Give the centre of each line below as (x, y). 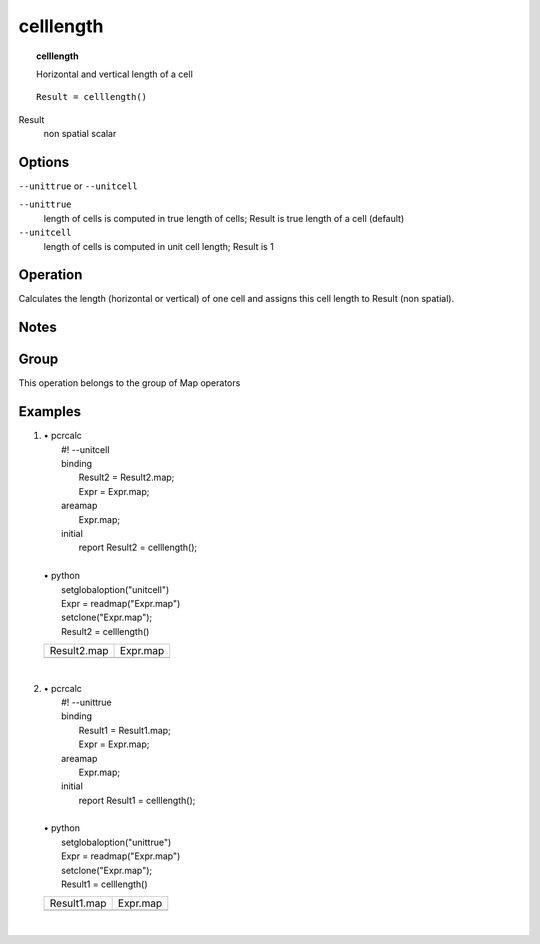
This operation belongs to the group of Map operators (129, 383)
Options (44, 161)
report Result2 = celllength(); (138, 547)
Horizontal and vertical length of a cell (115, 74)
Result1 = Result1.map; (125, 730)
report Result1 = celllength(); (137, 800)
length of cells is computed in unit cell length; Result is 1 (158, 246)
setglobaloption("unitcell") (115, 589)
